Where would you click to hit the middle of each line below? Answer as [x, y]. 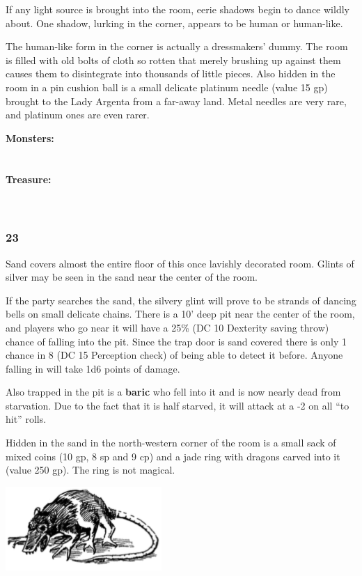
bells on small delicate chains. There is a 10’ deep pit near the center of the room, [180, 314]
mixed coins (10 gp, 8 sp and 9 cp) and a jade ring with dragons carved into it [173, 456]
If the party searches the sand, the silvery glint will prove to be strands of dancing [181, 300]
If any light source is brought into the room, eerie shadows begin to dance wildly [178, 9]
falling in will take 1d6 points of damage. [93, 368]
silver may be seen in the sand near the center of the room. [132, 277]
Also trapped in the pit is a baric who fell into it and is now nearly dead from [173, 392]
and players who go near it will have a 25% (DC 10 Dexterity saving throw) [167, 327]
